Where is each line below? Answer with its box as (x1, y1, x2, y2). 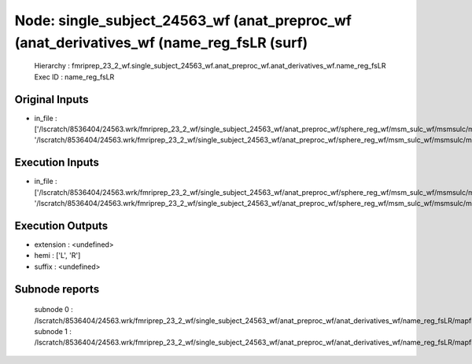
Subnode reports (14, 282, 100, 296)
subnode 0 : (34, 305, 74, 314)
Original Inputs (14, 93, 89, 106)
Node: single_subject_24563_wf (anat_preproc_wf (14, 12, 352, 29)
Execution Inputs (14, 156, 100, 169)
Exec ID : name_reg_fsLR (34, 72, 115, 82)
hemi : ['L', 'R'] (34, 251, 81, 260)
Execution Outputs (14, 219, 109, 232)
